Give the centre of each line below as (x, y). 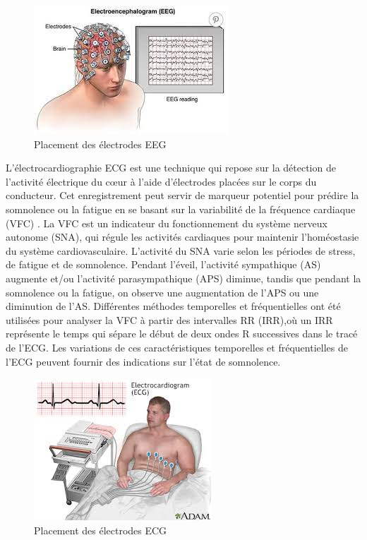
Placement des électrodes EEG (100, 144)
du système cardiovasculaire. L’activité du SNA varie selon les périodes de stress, (181, 250)
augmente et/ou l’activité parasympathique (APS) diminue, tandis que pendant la (183, 278)
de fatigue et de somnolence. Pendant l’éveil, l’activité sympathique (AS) (163, 264)
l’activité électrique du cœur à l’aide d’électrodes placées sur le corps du (161, 181)
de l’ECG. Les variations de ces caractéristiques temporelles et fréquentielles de (177, 347)
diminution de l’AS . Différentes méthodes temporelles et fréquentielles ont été (173, 306)
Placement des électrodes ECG (101, 530)
